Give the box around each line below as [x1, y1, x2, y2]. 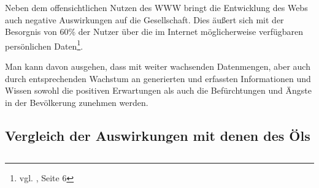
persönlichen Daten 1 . [5, 37, 83, 52]
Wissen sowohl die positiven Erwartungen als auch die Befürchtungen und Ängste [5, 84, 312, 97]
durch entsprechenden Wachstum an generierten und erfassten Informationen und [5, 72, 311, 85]
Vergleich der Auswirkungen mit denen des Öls [5, 126, 310, 145]
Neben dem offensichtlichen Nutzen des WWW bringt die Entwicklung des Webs [5, 1, 308, 13]
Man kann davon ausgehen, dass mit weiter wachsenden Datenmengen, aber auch [5, 60, 310, 73]
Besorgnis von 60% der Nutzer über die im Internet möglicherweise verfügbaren [5, 25, 304, 38]
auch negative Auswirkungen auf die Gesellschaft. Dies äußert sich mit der [5, 13, 284, 26]
